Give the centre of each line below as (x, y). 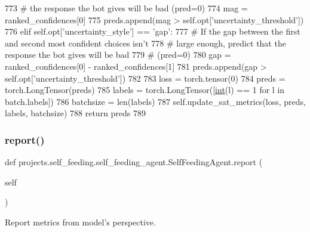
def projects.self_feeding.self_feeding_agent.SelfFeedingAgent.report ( (134, 162)
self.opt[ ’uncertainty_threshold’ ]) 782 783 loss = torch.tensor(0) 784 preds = (145, 78)
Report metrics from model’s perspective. (80, 222)
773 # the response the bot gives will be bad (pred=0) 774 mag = (126, 8)
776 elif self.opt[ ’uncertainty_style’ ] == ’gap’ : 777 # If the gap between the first (153, 31)
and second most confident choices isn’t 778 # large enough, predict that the (145, 43)
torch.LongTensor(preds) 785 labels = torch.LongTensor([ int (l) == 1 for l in (145, 90)
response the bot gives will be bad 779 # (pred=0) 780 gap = (118, 55)
